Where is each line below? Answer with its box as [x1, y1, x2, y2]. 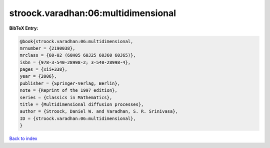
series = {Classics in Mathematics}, [19, 94, 112, 100]
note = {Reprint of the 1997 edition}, [19, 88, 117, 93]
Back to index [9, 135, 37, 141]
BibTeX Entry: [9, 25, 38, 31]
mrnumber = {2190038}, [19, 45, 75, 51]
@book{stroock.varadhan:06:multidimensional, [19, 38, 133, 44]
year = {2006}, [19, 73, 57, 79]
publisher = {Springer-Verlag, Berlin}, [19, 80, 120, 86]
